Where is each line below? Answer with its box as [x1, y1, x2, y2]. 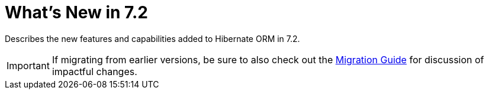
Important [7, 59, 50, 72]
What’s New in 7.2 [5, 2, 148, 22]
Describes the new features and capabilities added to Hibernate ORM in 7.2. [5, 33, 300, 44]
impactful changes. [52, 65, 137, 77]
